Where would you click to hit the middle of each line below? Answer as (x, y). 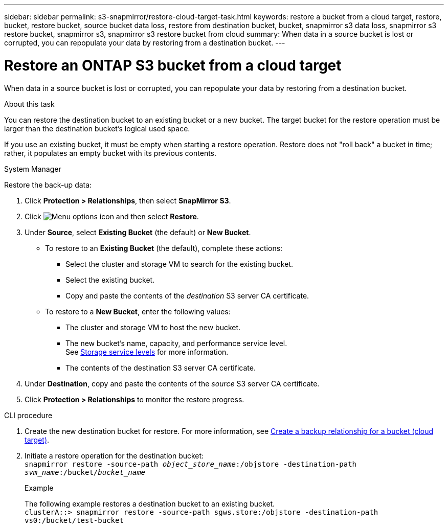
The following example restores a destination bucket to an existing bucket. (150, 503)
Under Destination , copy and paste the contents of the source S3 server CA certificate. (172, 383)
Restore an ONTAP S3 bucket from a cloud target (173, 65)
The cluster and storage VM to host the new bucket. (153, 327)
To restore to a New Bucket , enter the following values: (138, 311)
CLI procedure (28, 415)
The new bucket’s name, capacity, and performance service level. (176, 343)
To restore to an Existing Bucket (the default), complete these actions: (164, 248)
